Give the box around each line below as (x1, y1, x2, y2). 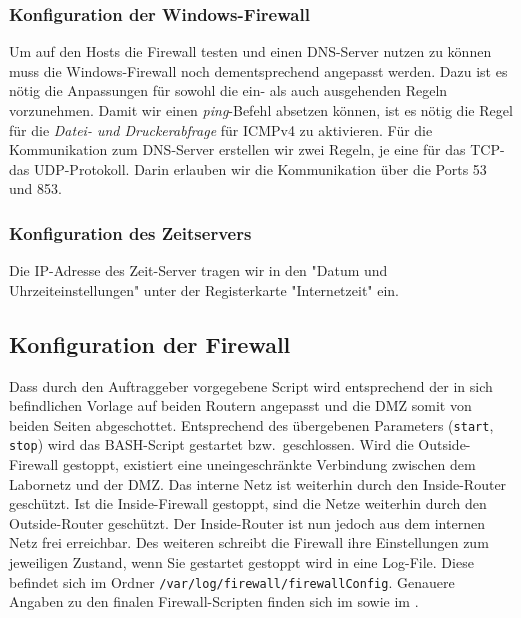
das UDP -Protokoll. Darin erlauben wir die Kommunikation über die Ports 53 (9, 158, 487, 179)
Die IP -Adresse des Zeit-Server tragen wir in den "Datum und (9, 260, 388, 281)
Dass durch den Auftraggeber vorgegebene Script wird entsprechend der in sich (9, 375, 493, 396)
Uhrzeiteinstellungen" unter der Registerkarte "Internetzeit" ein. (9, 279, 400, 300)
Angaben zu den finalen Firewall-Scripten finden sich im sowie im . (9, 591, 419, 612)
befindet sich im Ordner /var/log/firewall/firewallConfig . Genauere (9, 571, 455, 592)
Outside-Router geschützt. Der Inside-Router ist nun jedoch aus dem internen (9, 512, 485, 533)
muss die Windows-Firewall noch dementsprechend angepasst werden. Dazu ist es (9, 60, 508, 81)
